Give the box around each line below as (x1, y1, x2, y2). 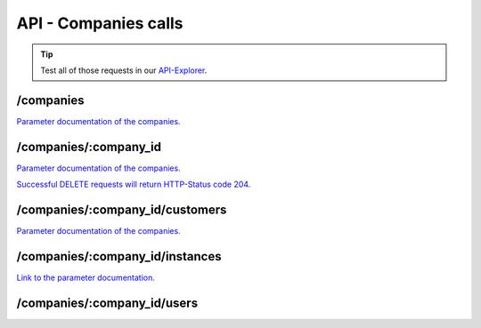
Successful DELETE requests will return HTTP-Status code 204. (16, 179, 251, 190)
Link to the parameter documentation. (16, 272, 155, 283)
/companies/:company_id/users (16, 295, 199, 310)
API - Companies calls (16, 13, 183, 33)
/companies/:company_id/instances (16, 249, 222, 264)
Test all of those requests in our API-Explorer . (40, 65, 208, 76)
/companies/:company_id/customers (16, 202, 227, 217)
